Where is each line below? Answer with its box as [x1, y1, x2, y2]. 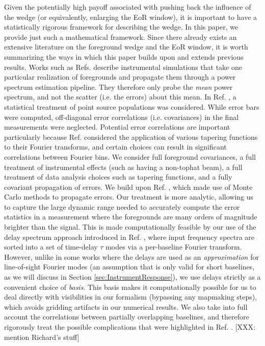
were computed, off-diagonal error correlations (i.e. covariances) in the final [4, 111, 239, 122]
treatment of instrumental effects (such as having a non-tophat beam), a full [4, 161, 243, 172]
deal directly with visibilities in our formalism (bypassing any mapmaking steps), [4, 291, 257, 302]
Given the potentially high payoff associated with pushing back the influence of [4, 2, 251, 12]
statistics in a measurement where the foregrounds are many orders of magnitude [4, 211, 257, 222]
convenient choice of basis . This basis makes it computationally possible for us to [4, 281, 256, 292]
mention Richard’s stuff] [4, 331, 79, 342]
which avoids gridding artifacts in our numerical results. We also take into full [4, 301, 248, 312]
